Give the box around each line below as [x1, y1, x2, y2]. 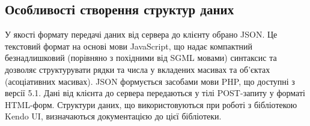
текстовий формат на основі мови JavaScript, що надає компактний [5, 39, 252, 52]
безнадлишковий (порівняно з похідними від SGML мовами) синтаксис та [5, 51, 277, 64]
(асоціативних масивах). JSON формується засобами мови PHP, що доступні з [5, 75, 295, 87]
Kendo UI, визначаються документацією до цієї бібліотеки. [5, 110, 222, 122]
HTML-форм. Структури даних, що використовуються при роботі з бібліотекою [5, 98, 297, 110]
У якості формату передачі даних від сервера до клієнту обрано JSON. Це [5, 28, 278, 41]
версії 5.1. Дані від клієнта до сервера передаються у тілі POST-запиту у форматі [5, 87, 305, 99]
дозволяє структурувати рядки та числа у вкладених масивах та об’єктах [5, 63, 270, 75]
